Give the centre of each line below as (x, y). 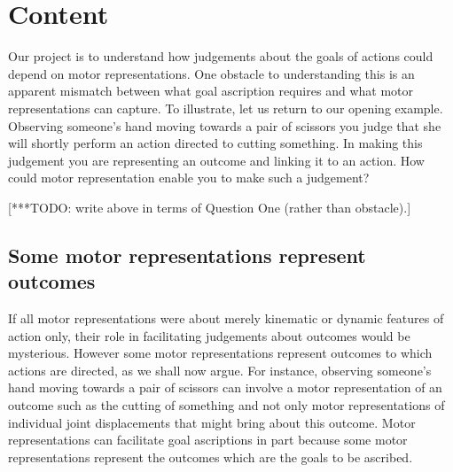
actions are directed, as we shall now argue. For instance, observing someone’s (220, 370)
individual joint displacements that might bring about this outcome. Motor (212, 422)
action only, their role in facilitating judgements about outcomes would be (209, 335)
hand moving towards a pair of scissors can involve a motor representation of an (225, 387)
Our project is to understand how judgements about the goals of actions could (221, 56)
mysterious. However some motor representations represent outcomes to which (220, 353)
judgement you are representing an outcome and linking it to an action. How (216, 160)
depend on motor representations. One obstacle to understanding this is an (211, 73)
